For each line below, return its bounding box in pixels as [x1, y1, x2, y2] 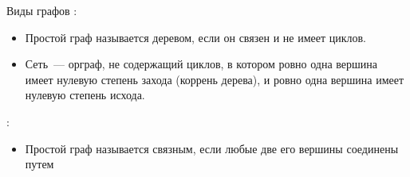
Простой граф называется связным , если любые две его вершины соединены [25, 140, 399, 156]
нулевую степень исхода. [25, 87, 145, 103]
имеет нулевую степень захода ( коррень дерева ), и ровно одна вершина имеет [25, 71, 404, 87]
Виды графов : [6, 2, 77, 18]
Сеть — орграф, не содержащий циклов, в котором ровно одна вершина [25, 56, 377, 72]
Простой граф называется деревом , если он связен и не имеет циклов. [25, 29, 366, 45]
